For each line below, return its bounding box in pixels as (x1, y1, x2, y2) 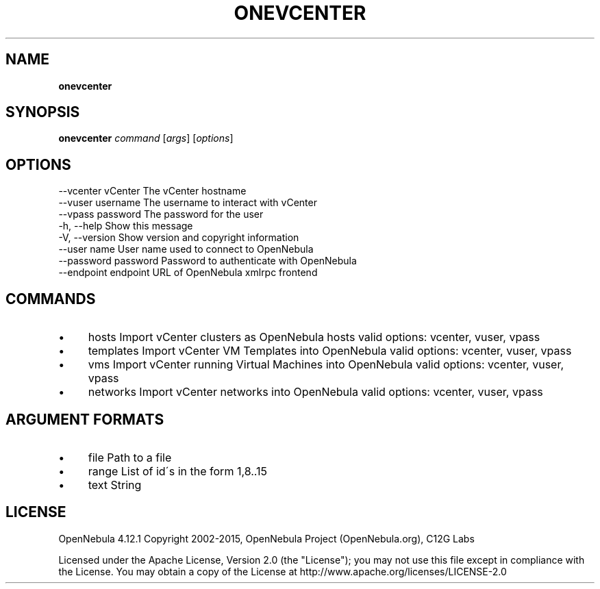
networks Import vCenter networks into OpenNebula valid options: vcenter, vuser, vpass (88, 385, 543, 399)
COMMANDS (5, 290, 96, 308)
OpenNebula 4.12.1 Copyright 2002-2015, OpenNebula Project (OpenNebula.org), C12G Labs (58, 532, 475, 544)
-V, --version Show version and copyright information (58, 231, 299, 244)
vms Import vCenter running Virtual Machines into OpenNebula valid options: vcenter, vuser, (88, 358, 564, 372)
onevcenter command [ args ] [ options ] (58, 132, 234, 145)
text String (88, 477, 142, 492)
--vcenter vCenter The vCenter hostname (58, 185, 247, 197)
